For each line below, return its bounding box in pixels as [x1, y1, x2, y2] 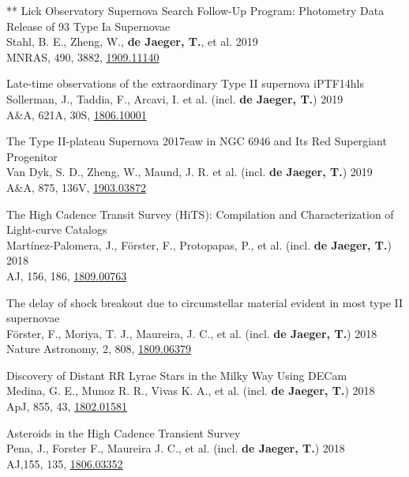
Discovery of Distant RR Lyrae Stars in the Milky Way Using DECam [6, 366, 347, 383]
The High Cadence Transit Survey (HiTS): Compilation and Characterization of [6, 205, 394, 222]
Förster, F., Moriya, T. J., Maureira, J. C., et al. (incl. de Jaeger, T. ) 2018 [6, 325, 377, 341]
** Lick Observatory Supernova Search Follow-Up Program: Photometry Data [6, 2, 385, 18]
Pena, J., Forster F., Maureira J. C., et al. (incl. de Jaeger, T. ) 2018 [6, 440, 345, 456]
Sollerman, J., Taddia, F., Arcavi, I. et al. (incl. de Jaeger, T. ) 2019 [6, 90, 343, 107]
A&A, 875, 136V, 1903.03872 [6, 178, 146, 195]
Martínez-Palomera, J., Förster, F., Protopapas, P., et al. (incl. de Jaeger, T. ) [6, 236, 392, 253]
